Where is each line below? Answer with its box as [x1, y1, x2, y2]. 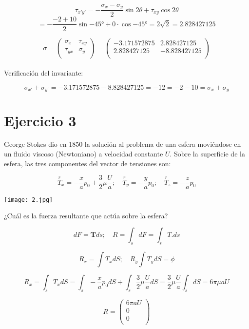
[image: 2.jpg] [4, 196, 53, 204]
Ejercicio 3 [4, 111, 77, 131]
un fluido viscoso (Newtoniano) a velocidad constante [4, 148, 163, 158]
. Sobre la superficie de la [170, 148, 245, 158]
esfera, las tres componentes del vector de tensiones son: [4, 158, 171, 168]
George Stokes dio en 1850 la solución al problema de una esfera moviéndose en [4, 139, 241, 149]
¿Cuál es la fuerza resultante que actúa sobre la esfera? [4, 210, 168, 220]
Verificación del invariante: [4, 68, 83, 78]
